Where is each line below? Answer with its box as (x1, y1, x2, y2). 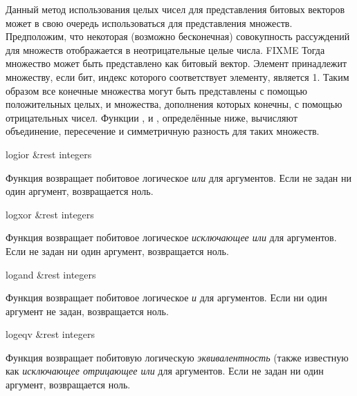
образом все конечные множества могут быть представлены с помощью (6, 83, 307, 97)
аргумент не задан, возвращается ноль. (6, 303, 169, 318)
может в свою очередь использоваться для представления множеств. (6, 15, 293, 30)
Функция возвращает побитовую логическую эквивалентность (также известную (6, 350, 349, 364)
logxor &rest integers (6, 207, 94, 221)
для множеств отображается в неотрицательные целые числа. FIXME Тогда (6, 42, 325, 57)
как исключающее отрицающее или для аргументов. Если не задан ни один (6, 364, 324, 378)
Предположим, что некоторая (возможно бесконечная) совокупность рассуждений (6, 29, 350, 44)
